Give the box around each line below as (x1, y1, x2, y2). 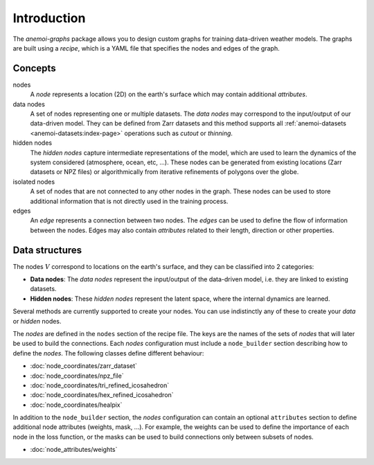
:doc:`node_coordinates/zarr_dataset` (30, 362, 138, 370)
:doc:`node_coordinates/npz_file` (30, 371, 124, 380)
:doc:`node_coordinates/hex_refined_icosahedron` (30, 391, 174, 399)
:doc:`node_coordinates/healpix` (30, 401, 123, 409)
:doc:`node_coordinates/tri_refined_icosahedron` (30, 381, 170, 389)
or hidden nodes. (12, 317, 62, 325)
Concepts (12, 62, 56, 74)
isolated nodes (12, 177, 55, 186)
